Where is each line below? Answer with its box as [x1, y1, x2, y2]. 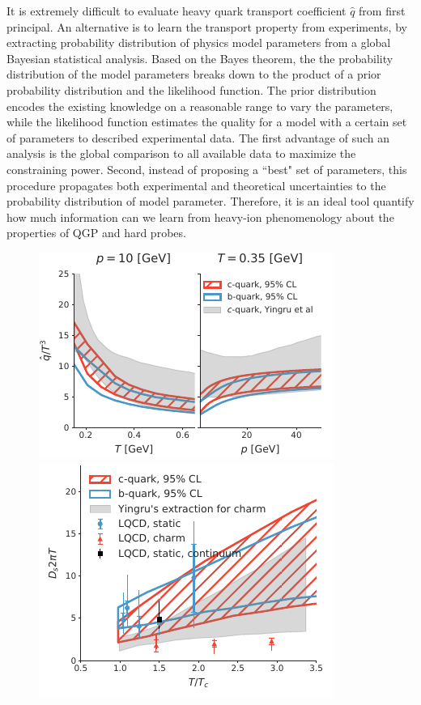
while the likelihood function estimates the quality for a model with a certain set [6, 113, 407, 130]
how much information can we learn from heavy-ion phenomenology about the [6, 208, 394, 225]
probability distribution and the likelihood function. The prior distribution [6, 81, 376, 98]
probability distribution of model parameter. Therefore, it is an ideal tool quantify [6, 193, 415, 210]
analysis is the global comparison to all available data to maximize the [6, 145, 356, 162]
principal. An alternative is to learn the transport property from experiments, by [6, 18, 407, 35]
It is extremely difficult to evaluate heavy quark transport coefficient [6, 2, 347, 19]
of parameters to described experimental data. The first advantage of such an [6, 129, 389, 146]
